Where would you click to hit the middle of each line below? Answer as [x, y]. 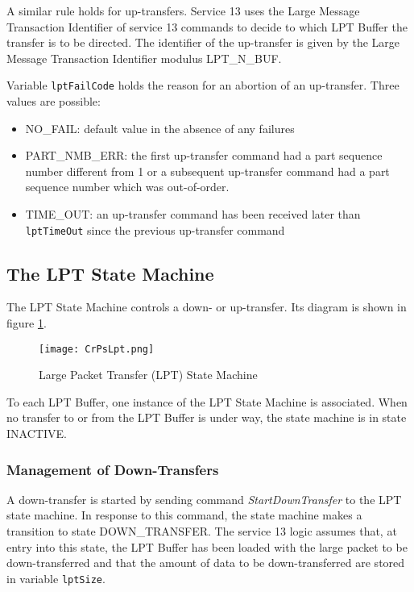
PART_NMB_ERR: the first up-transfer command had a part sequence [204, 155]
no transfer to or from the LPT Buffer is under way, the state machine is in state [207, 417]
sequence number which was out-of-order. [127, 187]
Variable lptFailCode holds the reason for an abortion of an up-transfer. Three [203, 85]
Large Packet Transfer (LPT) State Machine [148, 375]
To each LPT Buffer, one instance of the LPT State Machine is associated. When [207, 401]
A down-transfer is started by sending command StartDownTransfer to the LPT [204, 499]
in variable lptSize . [56, 578]
